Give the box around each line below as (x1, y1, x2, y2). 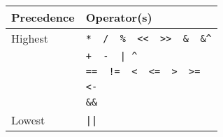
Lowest (11, 112, 45, 128)
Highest (11, 30, 48, 46)
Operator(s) (85, 9, 152, 25)
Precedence (11, 9, 75, 25)
